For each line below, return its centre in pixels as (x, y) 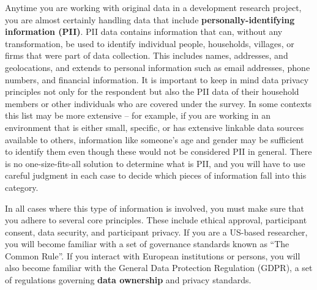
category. (22, 187)
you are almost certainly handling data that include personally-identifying (150, 19)
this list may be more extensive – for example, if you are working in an (138, 115)
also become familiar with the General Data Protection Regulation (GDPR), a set (159, 268)
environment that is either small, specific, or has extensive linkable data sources (155, 127)
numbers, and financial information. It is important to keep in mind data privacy (157, 79)
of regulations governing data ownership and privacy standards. (128, 280)
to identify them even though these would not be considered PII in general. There (158, 151)
